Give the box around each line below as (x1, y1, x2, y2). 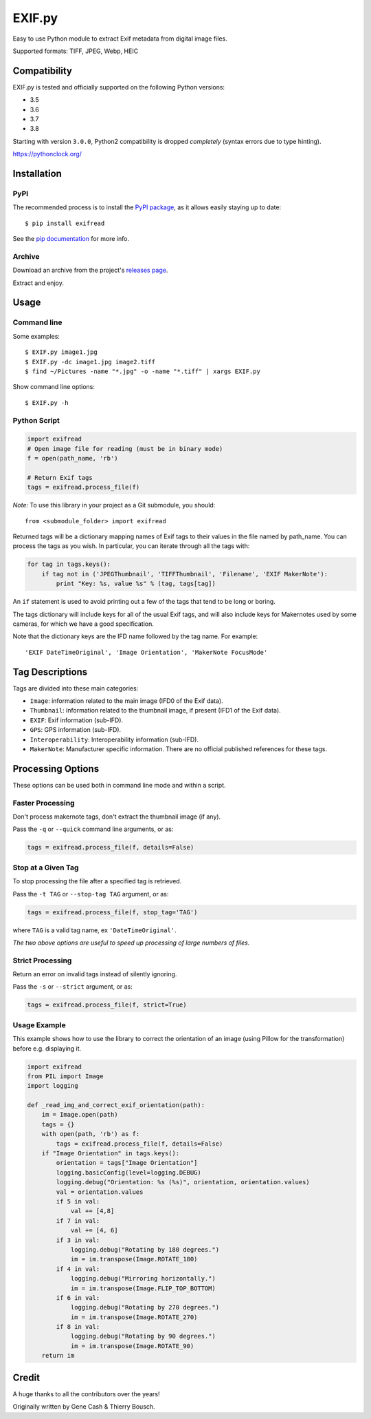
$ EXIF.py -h (25, 399, 69, 406)
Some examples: (12, 332, 60, 340)
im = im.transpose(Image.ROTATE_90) (70, 1342, 194, 1349)
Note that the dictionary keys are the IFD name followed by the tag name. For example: (12, 632, 258, 640)
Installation (12, 168, 62, 179)
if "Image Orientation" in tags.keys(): (41, 1150, 180, 1157)
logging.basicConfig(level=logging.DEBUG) (56, 1168, 202, 1177)
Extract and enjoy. (12, 279, 65, 287)
